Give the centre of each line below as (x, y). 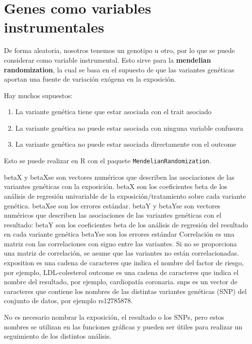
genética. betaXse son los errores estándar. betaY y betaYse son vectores (112, 205)
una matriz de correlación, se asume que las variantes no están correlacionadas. (122, 253)
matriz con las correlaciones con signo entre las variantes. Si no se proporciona (120, 243)
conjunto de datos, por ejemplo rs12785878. (68, 301)
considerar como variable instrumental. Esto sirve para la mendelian (108, 60)
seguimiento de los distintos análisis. (58, 336)
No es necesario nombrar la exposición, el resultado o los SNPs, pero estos (114, 317)
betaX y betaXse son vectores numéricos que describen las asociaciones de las (119, 177)
